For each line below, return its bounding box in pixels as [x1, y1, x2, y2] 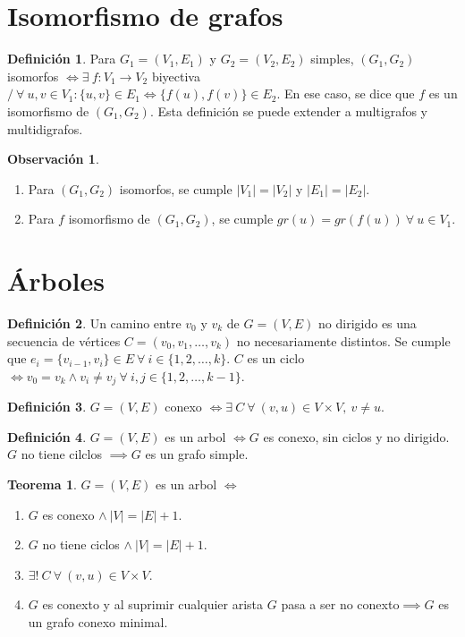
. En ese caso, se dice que [276, 84, 415, 103]
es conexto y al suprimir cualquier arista [42, 595, 264, 614]
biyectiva [151, 66, 200, 85]
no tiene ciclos [42, 535, 120, 554]
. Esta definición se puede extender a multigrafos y [149, 101, 428, 120]
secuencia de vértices [7, 331, 121, 350]
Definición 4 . [7, 427, 87, 446]
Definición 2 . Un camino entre [7, 314, 182, 332]
